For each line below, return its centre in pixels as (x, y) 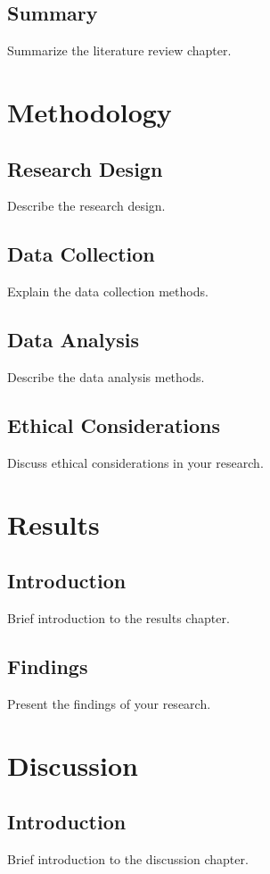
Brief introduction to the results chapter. (119, 617)
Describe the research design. (86, 206)
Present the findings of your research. (109, 703)
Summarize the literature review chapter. (119, 50)
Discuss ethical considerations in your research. (135, 462)
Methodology (90, 111)
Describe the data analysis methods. (106, 376)
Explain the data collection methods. (108, 291)
